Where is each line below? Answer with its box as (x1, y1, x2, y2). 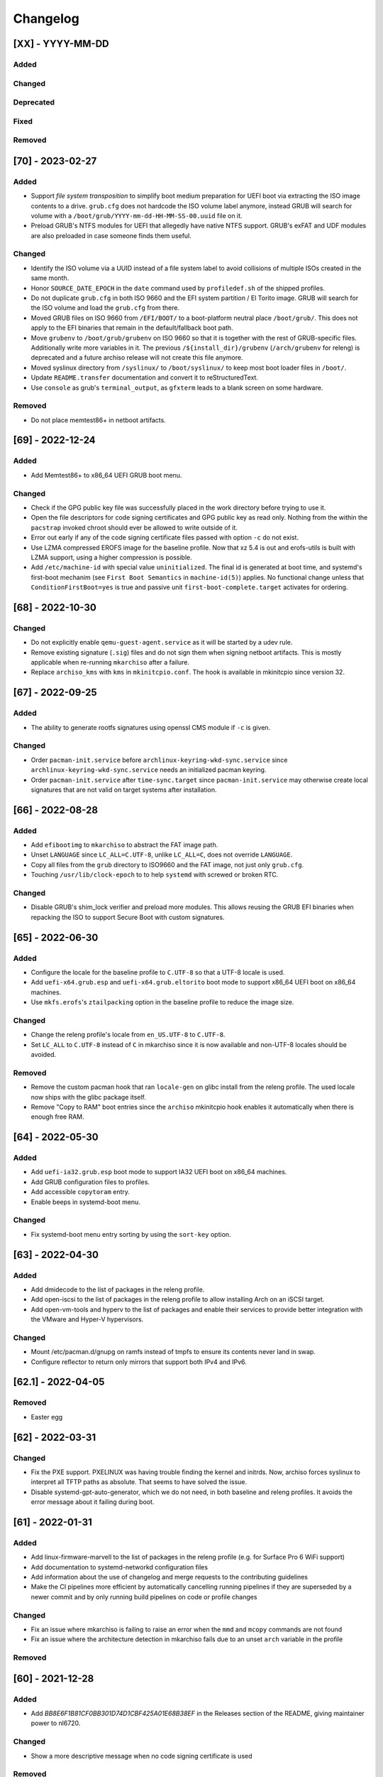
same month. (30, 274, 70, 282)
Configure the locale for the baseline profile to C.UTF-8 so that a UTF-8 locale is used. (30, 967, 285, 977)
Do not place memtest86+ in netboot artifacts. (30, 416, 166, 424)
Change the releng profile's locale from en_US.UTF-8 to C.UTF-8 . (30, 1031, 226, 1039)
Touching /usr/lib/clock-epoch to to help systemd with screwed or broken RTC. (30, 871, 279, 879)
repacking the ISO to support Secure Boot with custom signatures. (30, 913, 225, 921)
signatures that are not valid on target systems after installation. (30, 785, 217, 794)
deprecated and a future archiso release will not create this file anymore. (30, 353, 243, 362)
